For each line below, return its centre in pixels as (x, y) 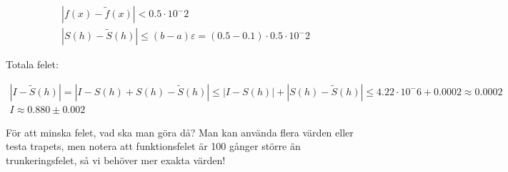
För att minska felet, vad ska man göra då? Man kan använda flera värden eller (180, 132)
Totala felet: (32, 64)
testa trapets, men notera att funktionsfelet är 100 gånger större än (153, 146)
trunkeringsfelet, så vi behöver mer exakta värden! (116, 160)
